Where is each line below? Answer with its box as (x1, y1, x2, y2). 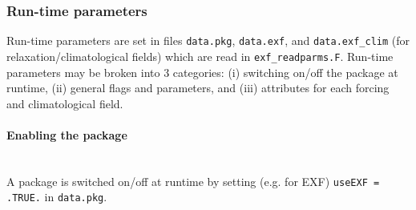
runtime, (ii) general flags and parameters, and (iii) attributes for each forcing (6, 79, 390, 96)
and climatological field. (6, 95, 123, 111)
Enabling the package (6, 126, 127, 143)
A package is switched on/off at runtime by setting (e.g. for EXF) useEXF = (6, 172, 380, 189)
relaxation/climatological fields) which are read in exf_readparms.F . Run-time (6, 47, 394, 64)
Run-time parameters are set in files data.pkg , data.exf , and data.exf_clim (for (6, 32, 410, 49)
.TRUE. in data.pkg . (6, 188, 107, 205)
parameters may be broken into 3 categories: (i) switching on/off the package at (6, 63, 398, 80)
